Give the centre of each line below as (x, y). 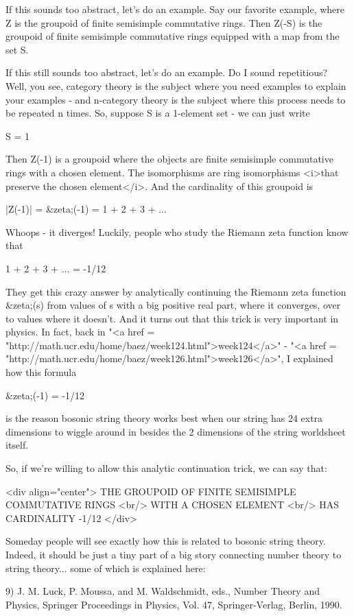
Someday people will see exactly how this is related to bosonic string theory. (166, 541)
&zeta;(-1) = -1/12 (45, 395)
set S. (17, 49)
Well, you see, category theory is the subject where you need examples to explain (176, 85)
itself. (17, 445)
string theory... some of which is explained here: (106, 568)
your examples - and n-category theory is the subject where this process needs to (176, 99)
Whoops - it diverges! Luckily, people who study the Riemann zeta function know (177, 232)
